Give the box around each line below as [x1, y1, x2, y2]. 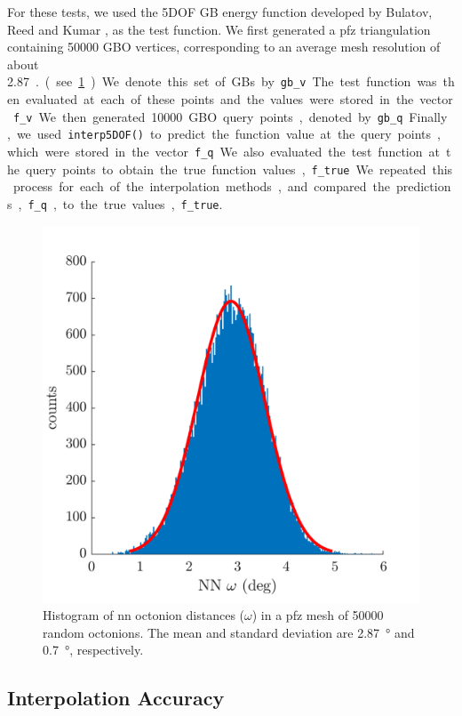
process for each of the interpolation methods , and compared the [12, 177, 390, 196]
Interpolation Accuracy [7, 684, 225, 712]
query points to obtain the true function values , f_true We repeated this [25, 159, 453, 178]
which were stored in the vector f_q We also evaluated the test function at [7, 141, 440, 160]
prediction [395, 177, 451, 196]
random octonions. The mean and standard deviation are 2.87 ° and [43, 623, 415, 641]
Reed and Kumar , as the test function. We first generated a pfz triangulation [7, 20, 431, 38]
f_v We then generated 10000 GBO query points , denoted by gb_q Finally [13, 107, 448, 125]
